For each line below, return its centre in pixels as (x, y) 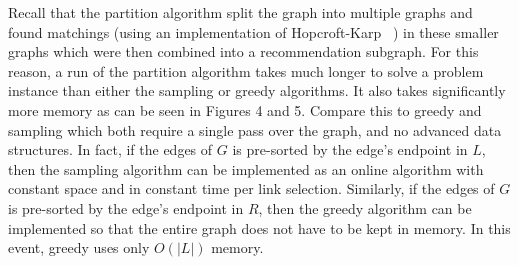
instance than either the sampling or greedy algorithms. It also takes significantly (257, 90)
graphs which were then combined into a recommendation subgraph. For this (243, 51)
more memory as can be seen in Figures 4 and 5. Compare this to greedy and (245, 109)
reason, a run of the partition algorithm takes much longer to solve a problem (246, 70)
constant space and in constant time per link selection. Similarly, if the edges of (251, 188)
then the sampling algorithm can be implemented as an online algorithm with (246, 168)
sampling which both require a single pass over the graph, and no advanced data (255, 129)
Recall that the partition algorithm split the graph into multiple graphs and (240, 12)
